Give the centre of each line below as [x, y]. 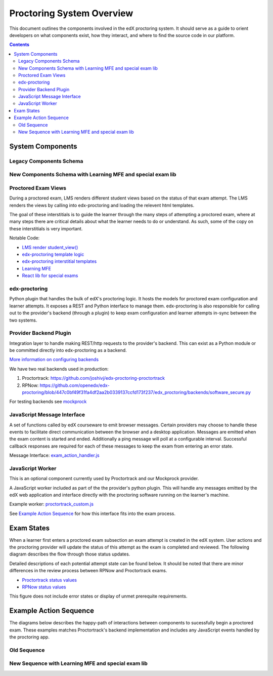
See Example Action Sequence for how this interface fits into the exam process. [92, 513]
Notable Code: [25, 238]
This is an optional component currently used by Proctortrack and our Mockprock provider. [104, 479]
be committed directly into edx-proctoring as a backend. [68, 350]
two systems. [23, 320]
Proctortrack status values [49, 580]
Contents [19, 45]
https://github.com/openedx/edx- [75, 385]
